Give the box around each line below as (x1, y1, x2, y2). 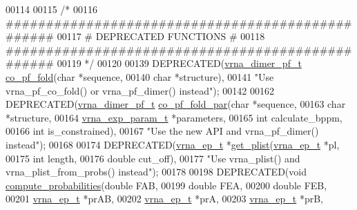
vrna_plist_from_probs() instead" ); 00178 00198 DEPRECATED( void (6, 164, 307, 179)
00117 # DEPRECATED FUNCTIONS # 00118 (57, 29, 265, 44)
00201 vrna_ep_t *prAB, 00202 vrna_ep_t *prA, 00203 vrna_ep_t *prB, (6, 191, 324, 206)
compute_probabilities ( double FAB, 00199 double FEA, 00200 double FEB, (6, 178, 327, 192)
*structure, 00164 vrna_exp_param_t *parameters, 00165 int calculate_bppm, (6, 110, 342, 124)
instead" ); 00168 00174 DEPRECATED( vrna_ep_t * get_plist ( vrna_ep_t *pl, (6, 137, 340, 151)
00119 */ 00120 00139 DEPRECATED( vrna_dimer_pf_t (57, 56, 302, 70)
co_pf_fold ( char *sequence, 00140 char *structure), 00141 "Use (6, 69, 274, 84)
